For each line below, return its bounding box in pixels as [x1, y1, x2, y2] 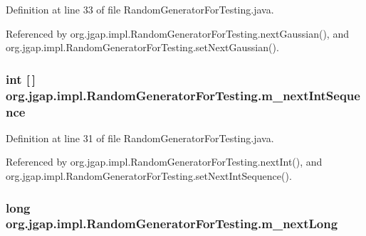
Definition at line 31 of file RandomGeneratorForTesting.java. [6, 130, 274, 145]
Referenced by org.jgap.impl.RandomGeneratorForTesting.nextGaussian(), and [6, 26, 349, 41]
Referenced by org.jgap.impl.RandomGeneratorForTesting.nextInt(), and [6, 154, 323, 169]
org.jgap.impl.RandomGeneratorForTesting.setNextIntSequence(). [6, 168, 292, 183]
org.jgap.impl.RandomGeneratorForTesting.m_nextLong [6, 215, 338, 232]
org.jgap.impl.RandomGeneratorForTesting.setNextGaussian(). [6, 40, 279, 55]
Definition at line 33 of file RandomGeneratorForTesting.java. [6, 2, 274, 16]
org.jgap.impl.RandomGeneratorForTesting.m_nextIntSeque [6, 86, 360, 104]
